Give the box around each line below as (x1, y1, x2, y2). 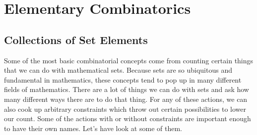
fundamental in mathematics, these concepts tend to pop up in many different (4, 74, 242, 85)
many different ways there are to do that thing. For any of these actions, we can (4, 93, 248, 104)
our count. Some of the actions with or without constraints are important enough (4, 113, 251, 124)
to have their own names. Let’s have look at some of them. (4, 123, 182, 133)
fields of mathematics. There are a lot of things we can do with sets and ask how (4, 84, 249, 94)
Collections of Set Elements (4, 32, 148, 47)
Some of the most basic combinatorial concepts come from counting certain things (4, 55, 254, 65)
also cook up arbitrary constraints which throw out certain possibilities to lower (4, 103, 247, 114)
